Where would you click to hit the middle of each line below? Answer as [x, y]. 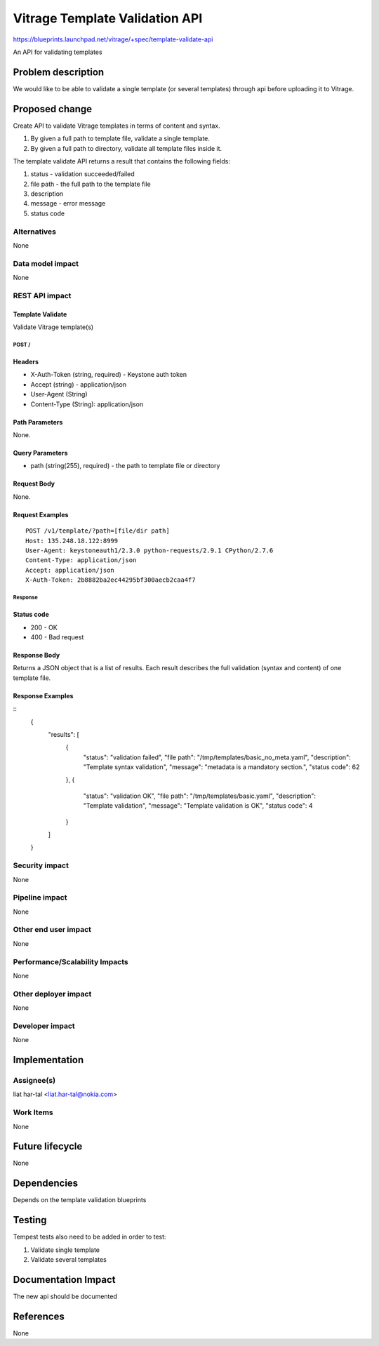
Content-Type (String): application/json [87, 404]
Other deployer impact [52, 994]
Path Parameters [38, 422]
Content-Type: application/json [81, 560]
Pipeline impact [40, 898]
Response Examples [43, 695]
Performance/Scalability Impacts [71, 961]
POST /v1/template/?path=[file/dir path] [98, 531]
